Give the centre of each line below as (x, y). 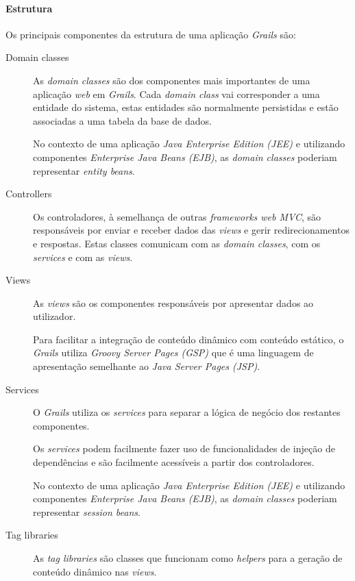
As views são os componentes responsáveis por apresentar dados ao (173, 302)
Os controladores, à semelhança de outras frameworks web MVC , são (177, 216)
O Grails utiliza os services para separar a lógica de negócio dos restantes (187, 412)
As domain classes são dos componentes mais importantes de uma (172, 80)
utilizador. (54, 316)
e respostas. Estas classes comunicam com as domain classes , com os (177, 243)
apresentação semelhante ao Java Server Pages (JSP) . (147, 366)
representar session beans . (87, 511)
